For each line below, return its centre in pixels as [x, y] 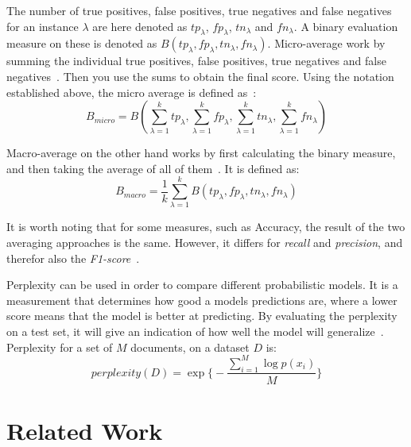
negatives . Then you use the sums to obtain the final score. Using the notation [200, 76]
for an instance [43, 26]
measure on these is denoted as [82, 43]
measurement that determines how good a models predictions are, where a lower [202, 300]
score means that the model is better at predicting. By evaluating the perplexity [202, 316]
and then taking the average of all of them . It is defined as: [153, 168]
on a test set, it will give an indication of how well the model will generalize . [195, 331]
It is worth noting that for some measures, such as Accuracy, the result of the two [206, 227]
